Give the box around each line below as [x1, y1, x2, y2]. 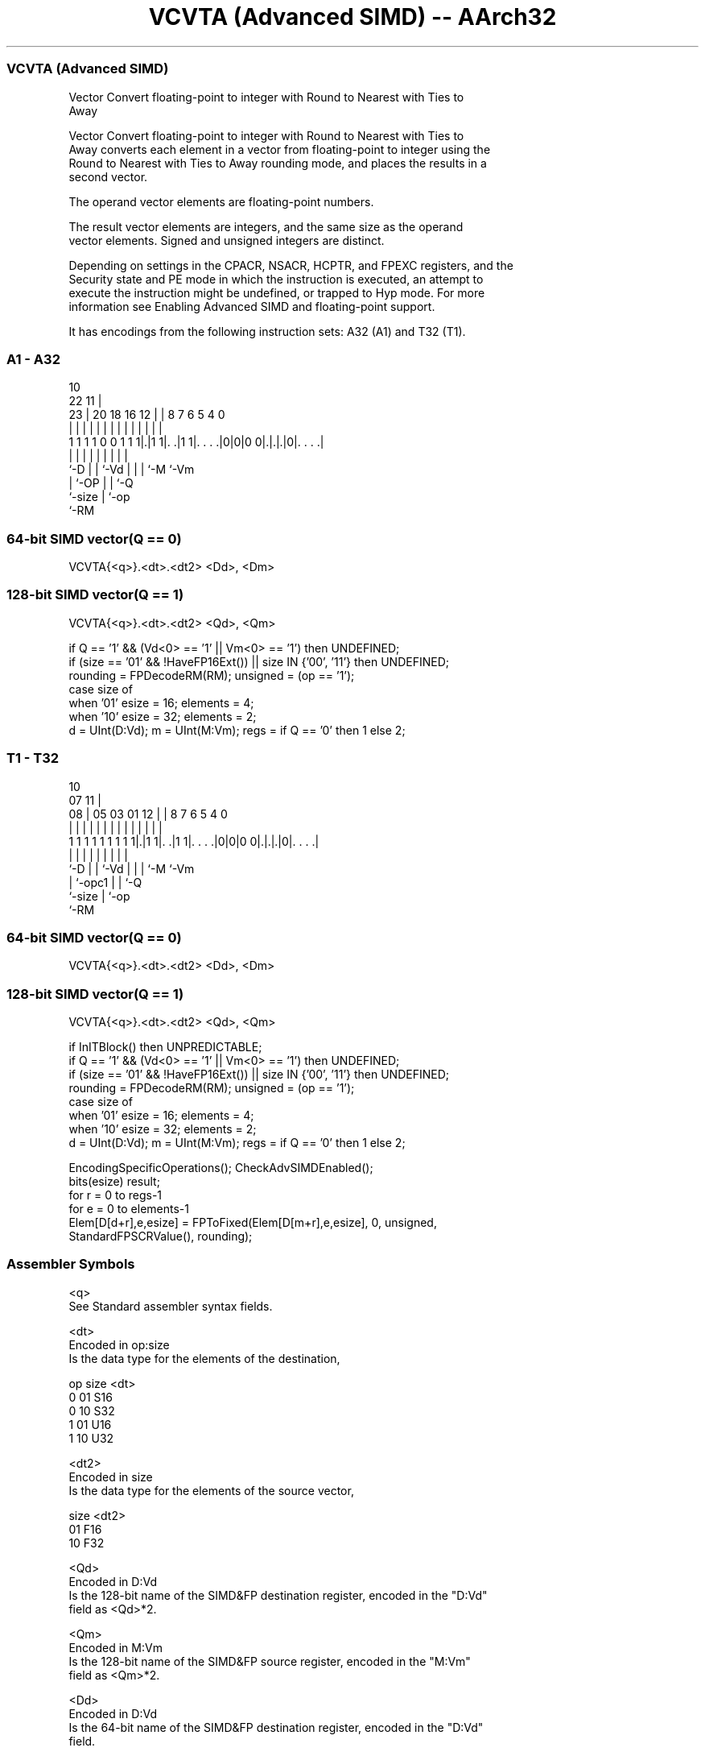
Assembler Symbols [6, 1256, 135, 1273]
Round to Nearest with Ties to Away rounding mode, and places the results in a [68, 155, 487, 170]
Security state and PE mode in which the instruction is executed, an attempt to [68, 271, 484, 286]
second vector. [68, 169, 148, 184]
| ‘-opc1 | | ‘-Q [68, 875, 142, 889]
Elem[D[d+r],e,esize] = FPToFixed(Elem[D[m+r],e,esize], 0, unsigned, [68, 1216, 437, 1229]
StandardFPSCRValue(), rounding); [68, 1229, 253, 1243]
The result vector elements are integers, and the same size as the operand [68, 219, 464, 234]
